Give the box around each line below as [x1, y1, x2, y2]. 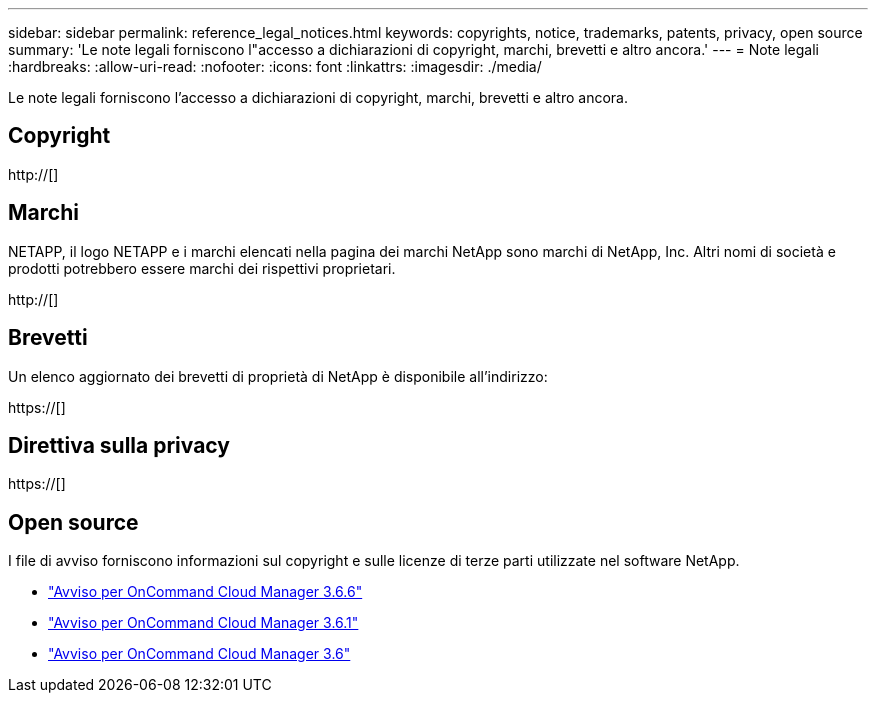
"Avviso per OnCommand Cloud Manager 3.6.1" [48, 614, 359, 632]
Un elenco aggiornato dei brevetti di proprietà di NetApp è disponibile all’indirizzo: [8, 367, 548, 385]
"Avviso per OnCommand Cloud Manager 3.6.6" [48, 583, 363, 601]
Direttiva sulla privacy [8, 432, 230, 458]
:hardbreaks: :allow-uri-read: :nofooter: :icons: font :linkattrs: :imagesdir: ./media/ [8, 58, 542, 75]
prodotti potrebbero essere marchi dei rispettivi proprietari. [8, 259, 396, 277]
